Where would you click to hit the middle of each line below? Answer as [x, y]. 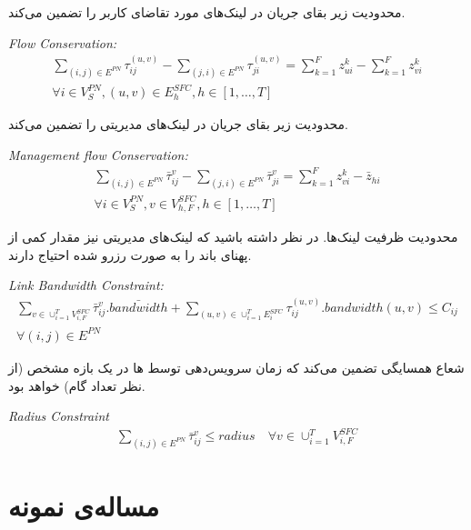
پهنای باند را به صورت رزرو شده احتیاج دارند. [130, 254]
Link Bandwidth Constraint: [86, 285]
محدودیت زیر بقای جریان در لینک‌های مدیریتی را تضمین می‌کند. [178, 124]
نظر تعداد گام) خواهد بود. [77, 385]
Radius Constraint [59, 416]
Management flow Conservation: [98, 155]
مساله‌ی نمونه [84, 506]
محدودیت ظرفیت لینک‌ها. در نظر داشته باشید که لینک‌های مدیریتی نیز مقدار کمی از [233, 236]
